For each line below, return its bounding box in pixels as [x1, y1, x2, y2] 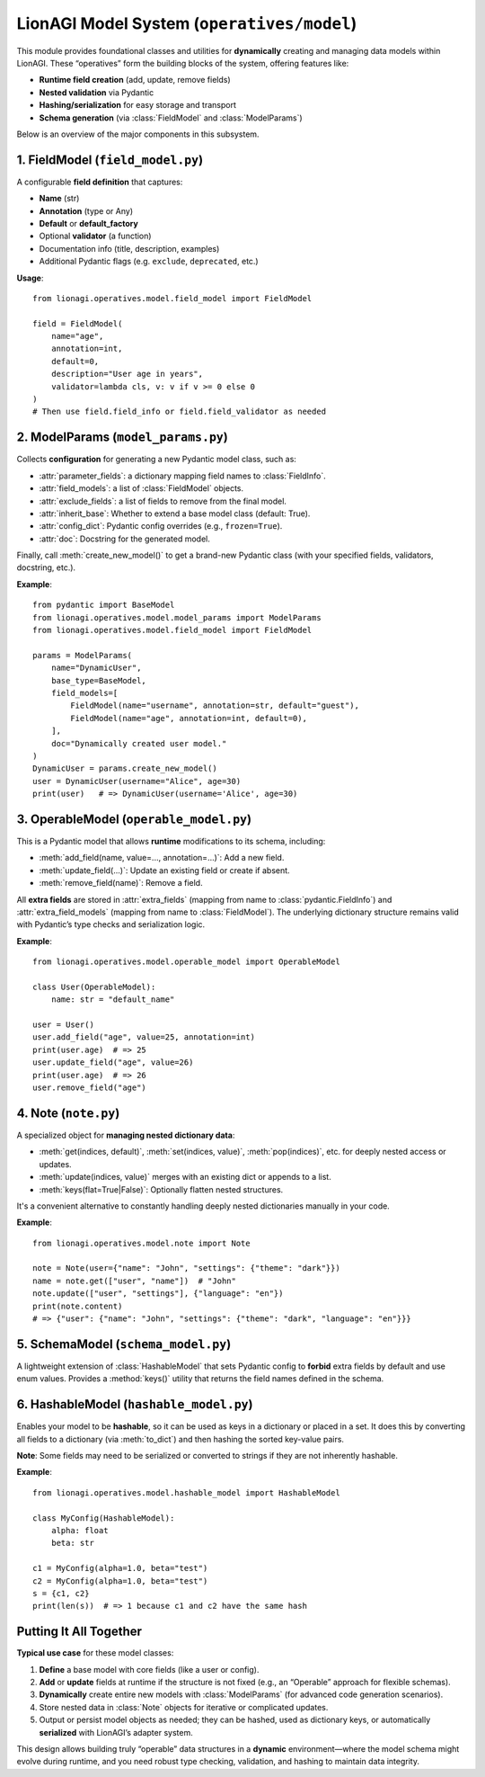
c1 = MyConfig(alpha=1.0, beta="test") [32, 1563, 208, 1574]
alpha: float [50, 1525, 109, 1535]
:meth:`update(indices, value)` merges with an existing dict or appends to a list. [39, 1172, 331, 1183]
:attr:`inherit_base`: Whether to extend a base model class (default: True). [39, 508, 311, 519]
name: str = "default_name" [50, 995, 175, 1005]
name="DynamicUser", [50, 663, 142, 674]
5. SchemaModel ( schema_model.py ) [16, 1336, 232, 1352]
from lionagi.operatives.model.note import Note [32, 1237, 251, 1248]
